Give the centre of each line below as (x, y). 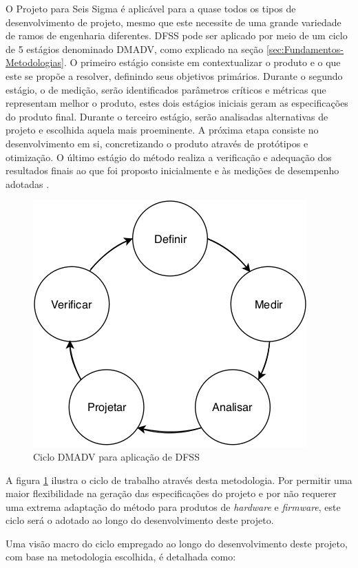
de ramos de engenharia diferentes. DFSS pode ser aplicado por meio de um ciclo (177, 35)
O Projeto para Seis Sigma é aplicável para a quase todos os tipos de (151, 8)
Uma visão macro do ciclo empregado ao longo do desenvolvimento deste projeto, (177, 543)
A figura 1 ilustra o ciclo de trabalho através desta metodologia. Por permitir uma (179, 480)
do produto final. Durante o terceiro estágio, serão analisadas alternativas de (167, 116)
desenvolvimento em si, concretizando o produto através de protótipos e (157, 143)
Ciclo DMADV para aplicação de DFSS (116, 456)
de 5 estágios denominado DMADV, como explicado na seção (135, 49)
